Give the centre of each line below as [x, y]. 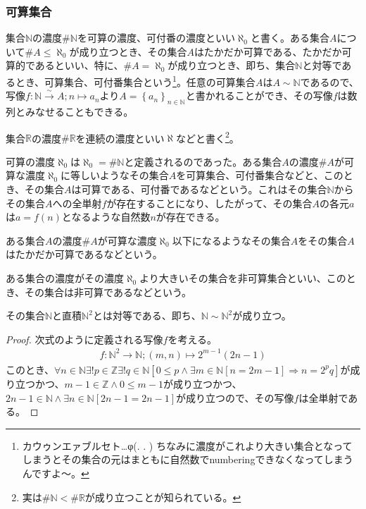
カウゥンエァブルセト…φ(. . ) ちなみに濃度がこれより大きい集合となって [187, 445]
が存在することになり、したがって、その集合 [209, 203]
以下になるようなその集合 [231, 240]
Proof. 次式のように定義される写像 [84, 339]
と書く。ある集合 [290, 38]
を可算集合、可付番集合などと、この [260, 175]
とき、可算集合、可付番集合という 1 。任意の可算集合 [135, 81]
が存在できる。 [190, 217]
